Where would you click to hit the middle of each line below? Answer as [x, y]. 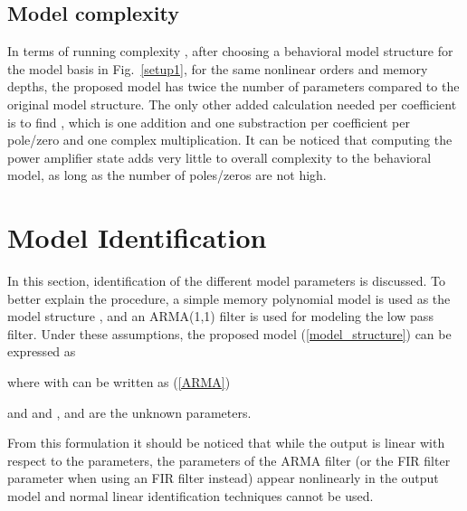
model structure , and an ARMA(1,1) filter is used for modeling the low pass [220, 316]
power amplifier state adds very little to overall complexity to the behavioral [219, 157]
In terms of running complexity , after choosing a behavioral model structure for [230, 51]
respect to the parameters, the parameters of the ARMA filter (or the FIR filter [229, 460]
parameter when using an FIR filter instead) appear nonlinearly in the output [223, 478]
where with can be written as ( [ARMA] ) [119, 382]
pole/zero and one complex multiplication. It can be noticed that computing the [230, 140]
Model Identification [137, 237]
